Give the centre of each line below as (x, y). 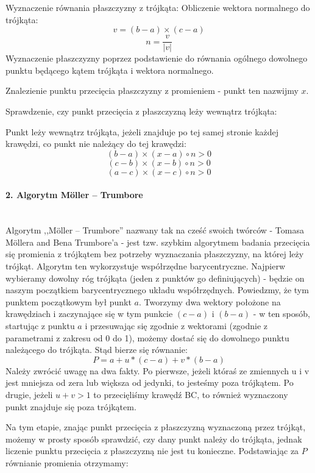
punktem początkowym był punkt (69, 301)
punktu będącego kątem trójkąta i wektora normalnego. (110, 70)
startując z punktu (40, 325)
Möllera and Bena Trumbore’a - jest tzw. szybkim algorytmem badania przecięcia (158, 242)
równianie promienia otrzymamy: (67, 462)
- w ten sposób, (281, 314)
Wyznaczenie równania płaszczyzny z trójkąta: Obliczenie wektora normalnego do (158, 7)
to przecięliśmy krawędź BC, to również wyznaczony (191, 394)
